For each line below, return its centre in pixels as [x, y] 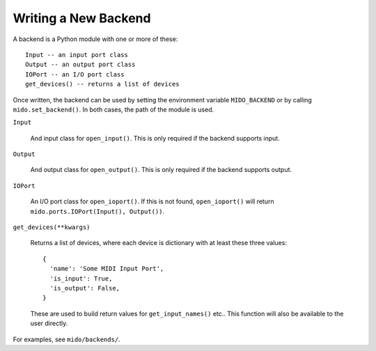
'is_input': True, [81, 278]
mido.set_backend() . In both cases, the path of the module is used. [113, 109]
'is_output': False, [85, 288]
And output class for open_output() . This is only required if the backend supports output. [161, 170]
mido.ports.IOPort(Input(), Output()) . [97, 211]
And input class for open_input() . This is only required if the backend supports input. [155, 138]
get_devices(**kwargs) [52, 227]
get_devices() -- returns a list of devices [103, 84]
